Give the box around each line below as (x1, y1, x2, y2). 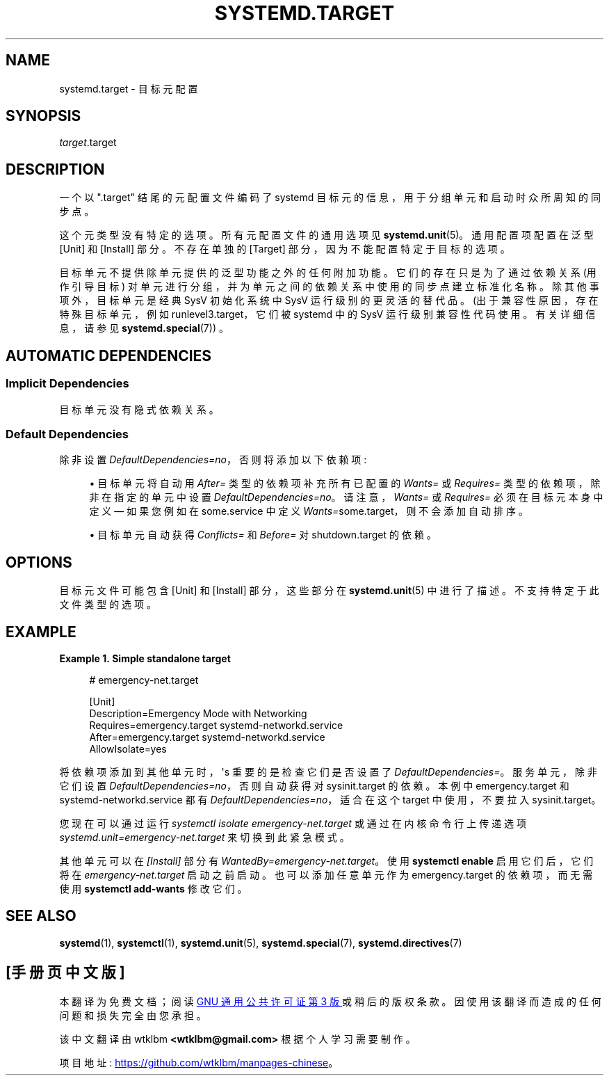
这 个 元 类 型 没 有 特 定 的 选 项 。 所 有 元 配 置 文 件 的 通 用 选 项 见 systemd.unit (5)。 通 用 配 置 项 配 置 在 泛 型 (59, 229, 594, 241)
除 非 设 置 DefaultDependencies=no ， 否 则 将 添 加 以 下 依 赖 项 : (59, 454, 367, 466)
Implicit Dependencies (6, 376, 129, 391)
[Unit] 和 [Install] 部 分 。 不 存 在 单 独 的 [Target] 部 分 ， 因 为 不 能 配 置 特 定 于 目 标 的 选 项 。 (59, 243, 510, 255)
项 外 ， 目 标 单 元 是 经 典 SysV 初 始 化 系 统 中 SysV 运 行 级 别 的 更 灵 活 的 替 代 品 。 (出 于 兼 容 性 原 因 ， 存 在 (59, 294, 599, 307)
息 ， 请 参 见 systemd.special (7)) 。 (59, 322, 229, 335)
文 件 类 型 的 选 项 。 (59, 598, 156, 611)
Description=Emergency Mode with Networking (89, 707, 307, 719)
